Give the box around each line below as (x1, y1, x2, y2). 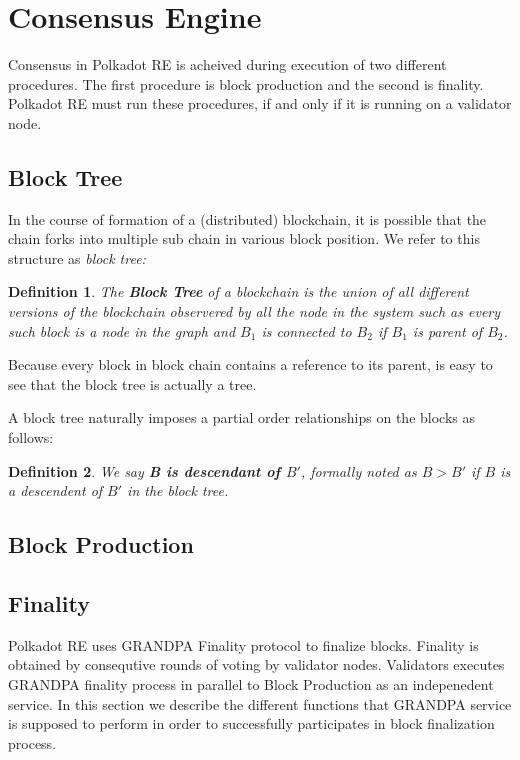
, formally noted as (300, 460, 417, 481)
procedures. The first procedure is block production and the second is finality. (8, 73, 484, 94)
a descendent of (8, 480, 103, 501)
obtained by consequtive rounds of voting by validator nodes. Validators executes (8, 654, 505, 675)
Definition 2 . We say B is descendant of (8, 460, 281, 481)
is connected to (261, 320, 352, 341)
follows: (8, 427, 54, 448)
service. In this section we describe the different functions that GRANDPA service (8, 693, 512, 714)
